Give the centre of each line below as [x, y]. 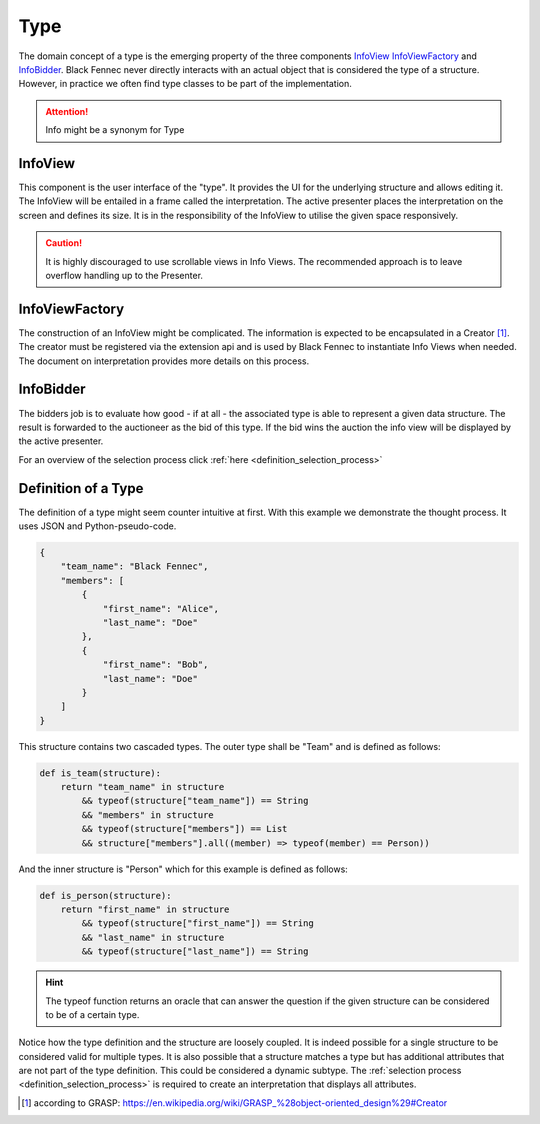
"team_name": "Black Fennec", [134, 566]
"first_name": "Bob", [155, 664]
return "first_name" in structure [145, 909]
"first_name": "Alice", [161, 608]
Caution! [64, 243]
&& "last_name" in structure [153, 937]
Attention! [67, 111]
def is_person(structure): [105, 895]
